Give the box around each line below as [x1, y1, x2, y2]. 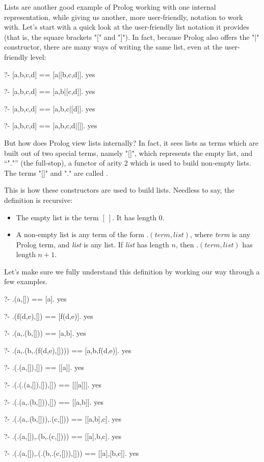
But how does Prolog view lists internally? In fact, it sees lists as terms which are [4, 137, 258, 148]
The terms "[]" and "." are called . [4, 167, 108, 178]
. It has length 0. [112, 212, 165, 222]
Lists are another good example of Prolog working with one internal [4, 2, 216, 12]
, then [175, 239, 194, 249]
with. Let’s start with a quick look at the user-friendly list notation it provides [4, 21, 250, 32]
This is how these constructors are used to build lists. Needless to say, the [4, 184, 234, 195]
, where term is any [190, 229, 250, 240]
